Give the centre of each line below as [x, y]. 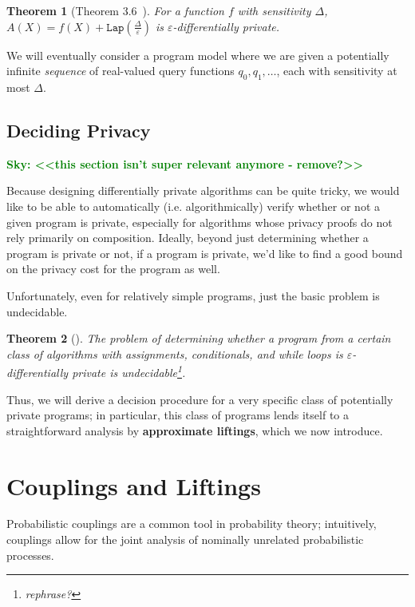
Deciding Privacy [79, 130]
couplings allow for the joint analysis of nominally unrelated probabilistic [185, 540]
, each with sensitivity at [337, 71]
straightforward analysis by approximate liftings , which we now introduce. [195, 430]
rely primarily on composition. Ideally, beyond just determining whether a [188, 238]
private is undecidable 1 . [129, 371]
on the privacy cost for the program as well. [113, 269]
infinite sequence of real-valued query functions [121, 71]
